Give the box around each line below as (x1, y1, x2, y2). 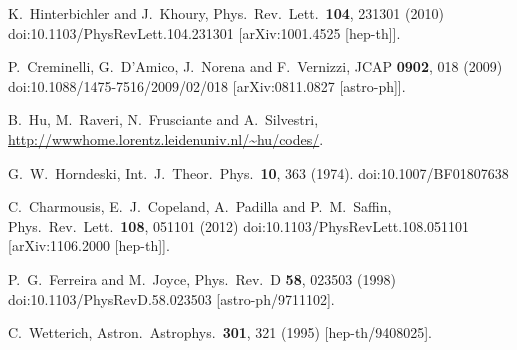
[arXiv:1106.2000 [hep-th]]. (8, 235, 170, 256)
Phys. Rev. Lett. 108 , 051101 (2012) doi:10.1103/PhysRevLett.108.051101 (8, 215, 470, 236)
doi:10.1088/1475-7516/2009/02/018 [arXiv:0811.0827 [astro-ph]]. (8, 75, 406, 96)
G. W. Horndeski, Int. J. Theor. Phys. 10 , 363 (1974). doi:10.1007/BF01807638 (8, 162, 509, 183)
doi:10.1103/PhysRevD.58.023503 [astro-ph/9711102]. (8, 288, 335, 309)
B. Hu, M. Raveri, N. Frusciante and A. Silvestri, (8, 109, 319, 130)
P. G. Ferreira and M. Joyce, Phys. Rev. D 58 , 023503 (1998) (8, 268, 396, 289)
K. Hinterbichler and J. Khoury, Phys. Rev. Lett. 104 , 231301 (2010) (8, 3, 444, 23)
